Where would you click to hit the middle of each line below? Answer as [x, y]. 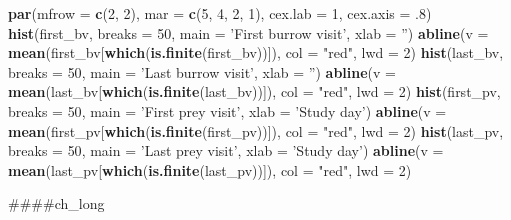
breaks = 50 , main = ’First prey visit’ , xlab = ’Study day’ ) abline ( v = [227, 110]
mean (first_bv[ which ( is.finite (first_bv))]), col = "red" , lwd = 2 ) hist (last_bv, [256, 52]
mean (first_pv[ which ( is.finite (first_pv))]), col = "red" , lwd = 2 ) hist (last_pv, [256, 130]
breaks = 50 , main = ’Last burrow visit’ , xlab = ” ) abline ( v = [202, 71]
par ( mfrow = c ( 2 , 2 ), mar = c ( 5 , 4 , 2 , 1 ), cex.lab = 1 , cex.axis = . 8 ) [220, 13]
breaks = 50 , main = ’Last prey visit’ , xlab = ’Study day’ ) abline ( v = [226, 150]
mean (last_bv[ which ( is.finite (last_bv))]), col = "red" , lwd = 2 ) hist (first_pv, [254, 91]
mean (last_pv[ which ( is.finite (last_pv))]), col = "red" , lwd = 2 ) [210, 169]
